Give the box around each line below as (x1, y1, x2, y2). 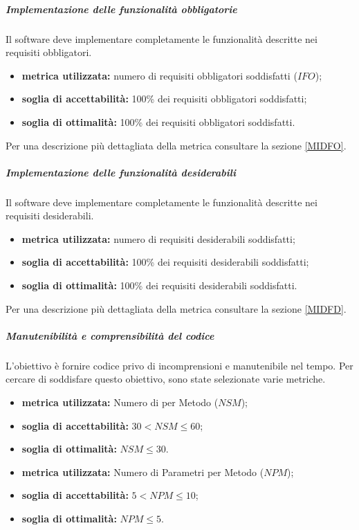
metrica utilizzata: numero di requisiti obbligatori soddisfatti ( (21, 68, 297, 82)
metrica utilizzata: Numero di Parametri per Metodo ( (21, 464, 264, 479)
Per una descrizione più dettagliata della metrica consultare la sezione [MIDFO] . (6, 138, 347, 152)
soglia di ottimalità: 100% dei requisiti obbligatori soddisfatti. (21, 114, 295, 129)
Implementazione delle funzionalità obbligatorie (6, 1, 237, 16)
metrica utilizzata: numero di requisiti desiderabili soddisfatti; (21, 231, 295, 246)
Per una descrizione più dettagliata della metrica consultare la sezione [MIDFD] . (6, 301, 347, 316)
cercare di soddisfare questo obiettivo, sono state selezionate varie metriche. (6, 372, 326, 386)
